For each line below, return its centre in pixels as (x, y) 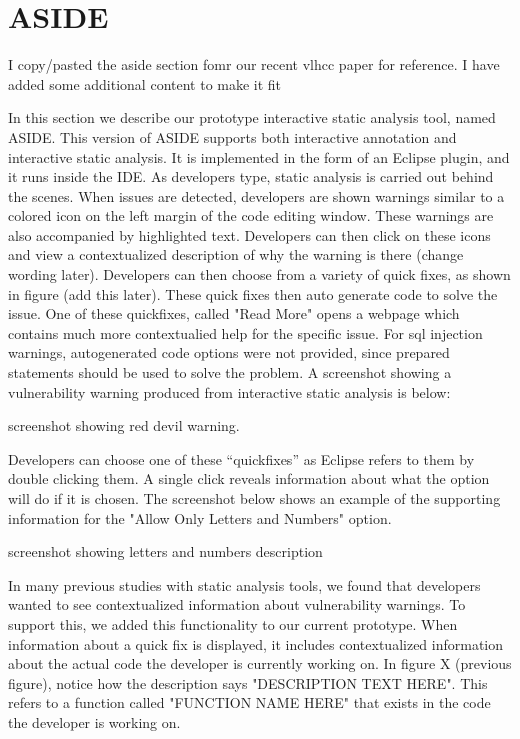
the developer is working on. (94, 721)
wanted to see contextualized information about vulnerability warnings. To (237, 604)
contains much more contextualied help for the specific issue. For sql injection (245, 332)
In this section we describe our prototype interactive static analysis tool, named (252, 117)
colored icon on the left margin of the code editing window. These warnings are (251, 215)
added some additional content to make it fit (145, 83)
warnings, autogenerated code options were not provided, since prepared (229, 352)
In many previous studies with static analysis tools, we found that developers (244, 584)
